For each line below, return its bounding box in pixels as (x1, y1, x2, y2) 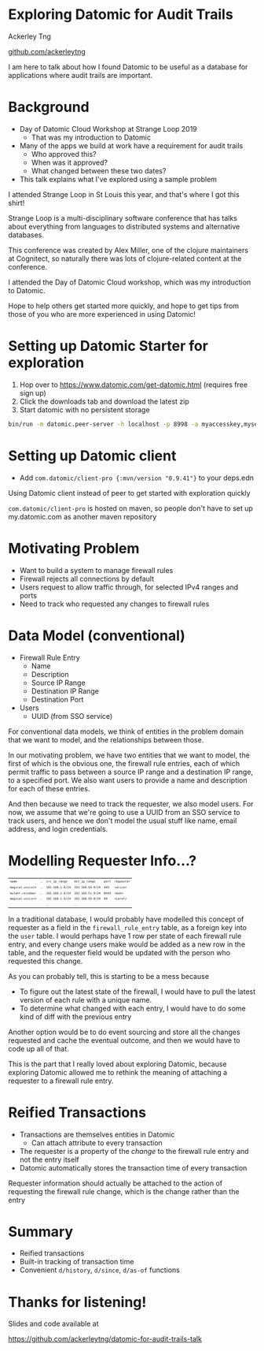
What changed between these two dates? (31, 166, 167, 175)
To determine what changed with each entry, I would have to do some (19, 1003, 246, 1013)
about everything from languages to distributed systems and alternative (8, 221, 240, 231)
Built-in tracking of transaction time (19, 1257, 134, 1267)
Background (8, 99, 90, 116)
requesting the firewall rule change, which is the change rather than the (8, 1186, 240, 1196)
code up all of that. (8, 1044, 69, 1053)
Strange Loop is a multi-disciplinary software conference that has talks (8, 213, 238, 222)
